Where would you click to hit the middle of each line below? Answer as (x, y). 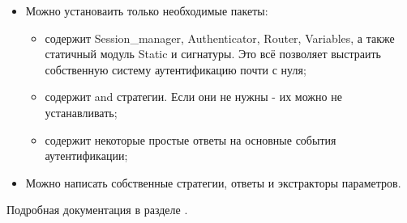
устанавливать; (81, 112)
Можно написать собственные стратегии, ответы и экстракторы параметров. (213, 182)
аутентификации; (86, 156)
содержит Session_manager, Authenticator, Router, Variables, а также (220, 38)
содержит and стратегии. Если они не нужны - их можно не (193, 97)
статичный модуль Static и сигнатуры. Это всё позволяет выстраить (213, 54)
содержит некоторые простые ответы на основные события (191, 139)
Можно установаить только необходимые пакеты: (147, 11)
